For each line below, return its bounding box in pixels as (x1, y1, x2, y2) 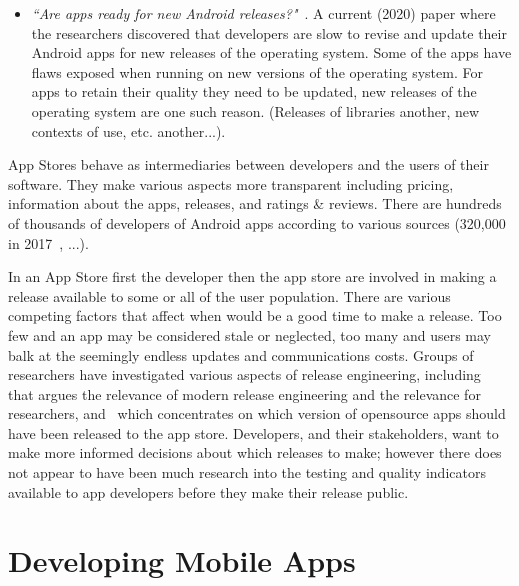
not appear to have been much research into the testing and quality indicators (8, 462, 486, 483)
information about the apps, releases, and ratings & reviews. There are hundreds (8, 193, 502, 214)
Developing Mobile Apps (8, 540, 356, 581)
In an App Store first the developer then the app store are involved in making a (8, 266, 497, 287)
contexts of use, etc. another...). (31, 120, 226, 141)
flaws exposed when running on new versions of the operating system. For (31, 61, 483, 82)
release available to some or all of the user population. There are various (8, 285, 451, 306)
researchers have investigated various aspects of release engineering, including (8, 364, 481, 385)
